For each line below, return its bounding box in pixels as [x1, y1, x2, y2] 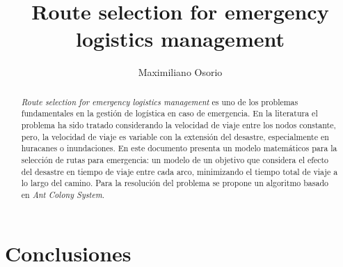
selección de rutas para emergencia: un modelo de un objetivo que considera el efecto [21, 153, 329, 165]
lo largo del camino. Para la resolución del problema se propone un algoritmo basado [21, 177, 328, 189]
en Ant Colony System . [21, 188, 104, 200]
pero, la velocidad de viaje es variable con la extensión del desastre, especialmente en [21, 130, 329, 142]
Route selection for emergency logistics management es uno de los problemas [21, 96, 298, 107]
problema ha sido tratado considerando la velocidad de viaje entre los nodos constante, [21, 119, 336, 131]
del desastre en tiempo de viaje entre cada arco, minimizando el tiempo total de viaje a [21, 165, 338, 177]
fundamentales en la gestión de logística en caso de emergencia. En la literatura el [21, 107, 318, 119]
